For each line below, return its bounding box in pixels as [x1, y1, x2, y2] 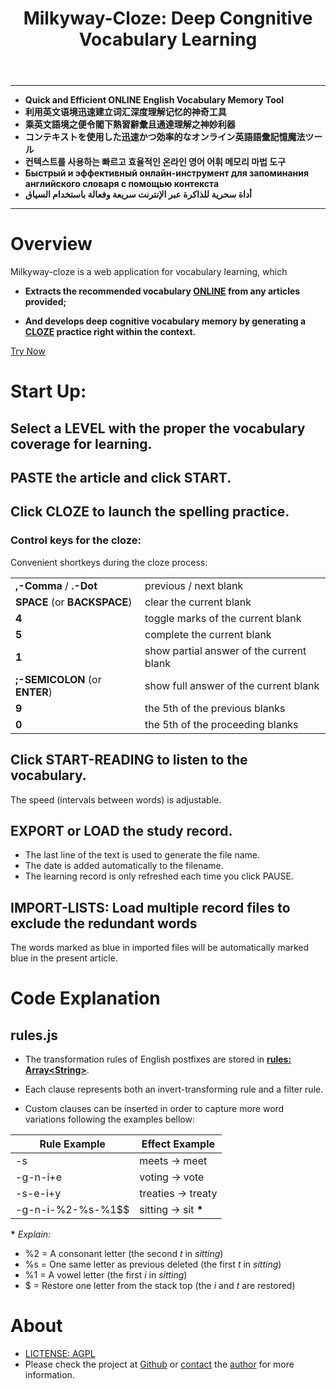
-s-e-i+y [15, 1187, 62, 1201]
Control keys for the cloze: [10, 533, 142, 547]
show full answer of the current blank [144, 678, 320, 692]
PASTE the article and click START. [10, 470, 232, 487]
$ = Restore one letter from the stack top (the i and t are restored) [24, 1280, 296, 1292]
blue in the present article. [10, 952, 118, 964]
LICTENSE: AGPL [24, 1348, 96, 1360]
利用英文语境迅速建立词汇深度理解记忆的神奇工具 [24, 106, 227, 118]
